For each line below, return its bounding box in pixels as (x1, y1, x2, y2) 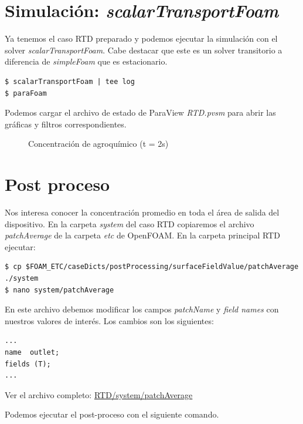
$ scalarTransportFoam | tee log (5, 77, 135, 86)
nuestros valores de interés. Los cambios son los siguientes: (5, 314, 214, 327)
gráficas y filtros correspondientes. (5, 117, 127, 130)
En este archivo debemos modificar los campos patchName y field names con (5, 303, 279, 315)
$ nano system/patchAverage (5, 285, 114, 294)
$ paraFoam (5, 89, 47, 97)
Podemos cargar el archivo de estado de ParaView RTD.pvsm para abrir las (5, 106, 276, 119)
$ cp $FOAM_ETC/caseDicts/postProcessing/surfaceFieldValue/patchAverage (5, 263, 299, 271)
